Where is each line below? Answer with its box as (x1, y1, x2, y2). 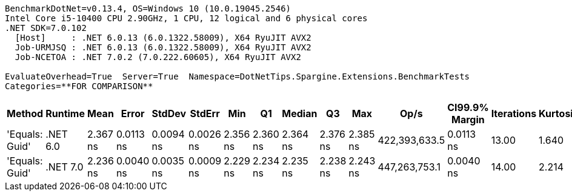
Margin (451, 113, 485, 126)
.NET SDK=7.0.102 (5, 23, 87, 33)
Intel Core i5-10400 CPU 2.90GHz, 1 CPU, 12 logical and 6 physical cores (5, 13, 368, 23)
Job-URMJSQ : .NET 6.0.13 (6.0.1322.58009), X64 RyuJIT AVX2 (15, 42, 311, 52)
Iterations (491, 107, 537, 120)
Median (282, 107, 318, 120)
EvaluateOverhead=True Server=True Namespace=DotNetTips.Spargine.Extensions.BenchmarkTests (5, 72, 470, 81)
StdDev (151, 107, 187, 120)
